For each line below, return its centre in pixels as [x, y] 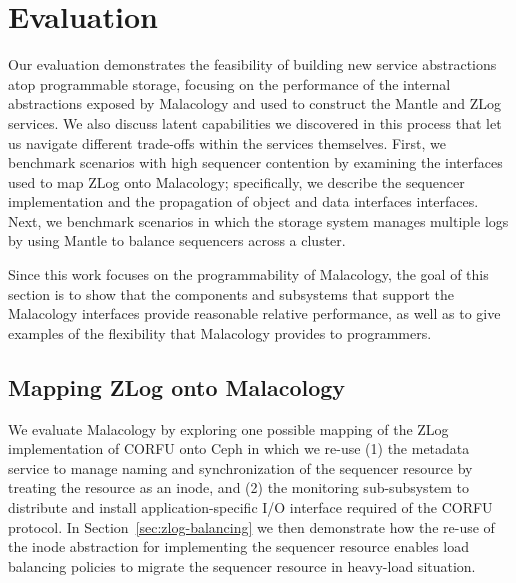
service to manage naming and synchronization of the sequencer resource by [240, 467]
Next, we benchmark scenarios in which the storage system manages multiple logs [258, 220]
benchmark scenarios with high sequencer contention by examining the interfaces [255, 162]
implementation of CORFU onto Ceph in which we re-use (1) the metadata [239, 448]
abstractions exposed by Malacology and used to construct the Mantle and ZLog [254, 103]
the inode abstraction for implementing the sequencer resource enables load [238, 546]
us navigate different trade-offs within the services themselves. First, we [227, 142]
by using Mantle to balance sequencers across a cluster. [177, 240]
